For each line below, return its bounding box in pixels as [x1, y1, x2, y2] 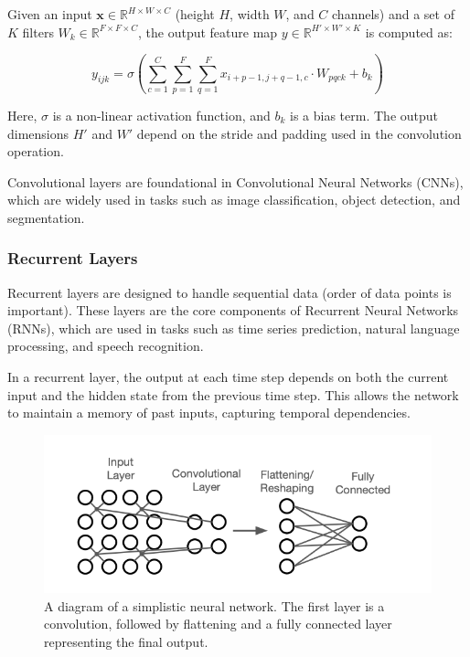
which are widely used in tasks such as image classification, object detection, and [7, 190, 461, 209]
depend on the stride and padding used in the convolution [136, 123, 462, 143]
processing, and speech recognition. [7, 336, 204, 355]
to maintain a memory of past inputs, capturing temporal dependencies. [7, 403, 411, 422]
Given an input [7, 5, 92, 23]
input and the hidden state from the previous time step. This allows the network [7, 385, 459, 404]
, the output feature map [138, 22, 278, 41]
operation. [7, 142, 64, 161]
